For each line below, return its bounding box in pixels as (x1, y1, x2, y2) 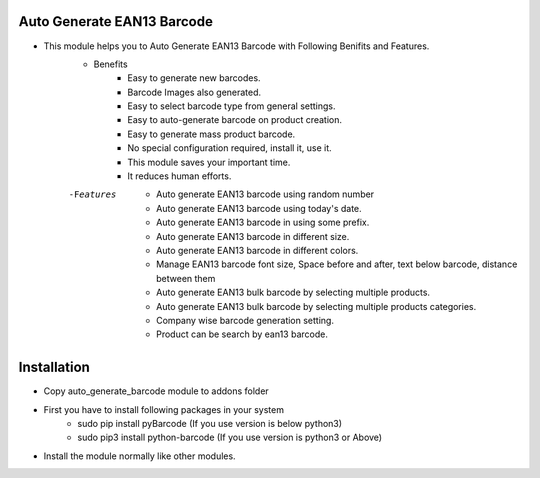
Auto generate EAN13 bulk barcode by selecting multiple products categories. (156, 300, 477, 312)
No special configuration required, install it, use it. (127, 142, 332, 154)
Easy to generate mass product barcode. (127, 128, 296, 140)
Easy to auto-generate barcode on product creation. (127, 114, 343, 126)
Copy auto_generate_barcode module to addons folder (43, 385, 269, 397)
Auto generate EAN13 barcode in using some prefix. (156, 216, 370, 229)
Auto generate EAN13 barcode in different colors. (156, 244, 359, 256)
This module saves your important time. (127, 156, 291, 168)
